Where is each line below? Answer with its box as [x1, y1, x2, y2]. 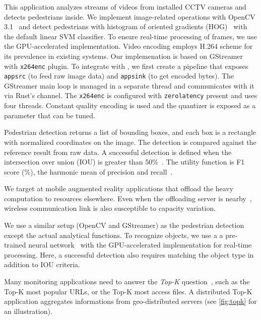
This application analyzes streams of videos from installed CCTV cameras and [4, 2, 246, 12]
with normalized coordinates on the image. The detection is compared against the [4, 136, 256, 147]
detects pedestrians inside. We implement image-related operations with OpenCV [4, 11, 255, 22]
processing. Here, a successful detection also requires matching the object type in [4, 249, 254, 260]
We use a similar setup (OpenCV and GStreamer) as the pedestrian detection [4, 220, 244, 230]
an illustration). [4, 305, 52, 316]
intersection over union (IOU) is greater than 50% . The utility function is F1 [4, 156, 245, 167]
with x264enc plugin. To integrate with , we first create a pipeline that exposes [4, 60, 248, 71]
